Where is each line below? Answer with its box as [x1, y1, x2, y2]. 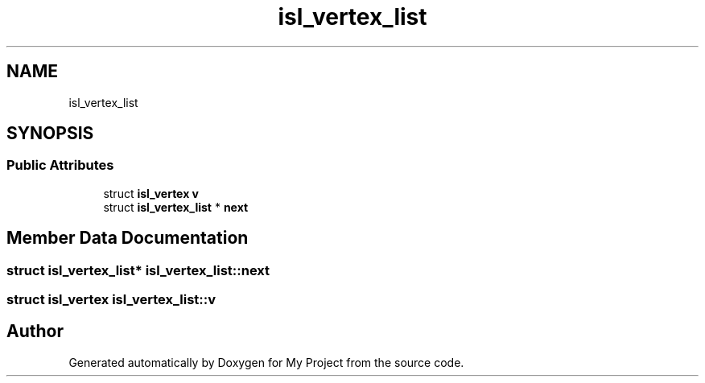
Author [6, 321, 64, 342]
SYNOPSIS [6, 123, 94, 144]
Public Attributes [6, 157, 114, 174]
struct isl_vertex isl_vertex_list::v [6, 291, 216, 308]
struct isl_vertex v [103, 186, 200, 200]
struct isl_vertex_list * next [103, 200, 249, 214]
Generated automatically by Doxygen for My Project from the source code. [68, 355, 464, 369]
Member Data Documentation [6, 228, 249, 249]
